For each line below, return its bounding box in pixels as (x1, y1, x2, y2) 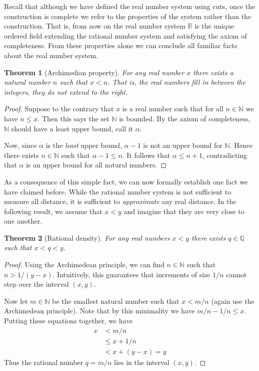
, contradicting (202, 149, 247, 160)
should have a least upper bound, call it (11, 123, 133, 133)
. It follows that (122, 149, 170, 160)
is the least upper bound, (45, 140, 122, 150)
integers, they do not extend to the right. (4, 86, 128, 97)
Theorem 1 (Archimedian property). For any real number (4, 67, 184, 77)
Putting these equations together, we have (4, 315, 133, 326)
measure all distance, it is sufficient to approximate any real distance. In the (4, 196, 236, 207)
